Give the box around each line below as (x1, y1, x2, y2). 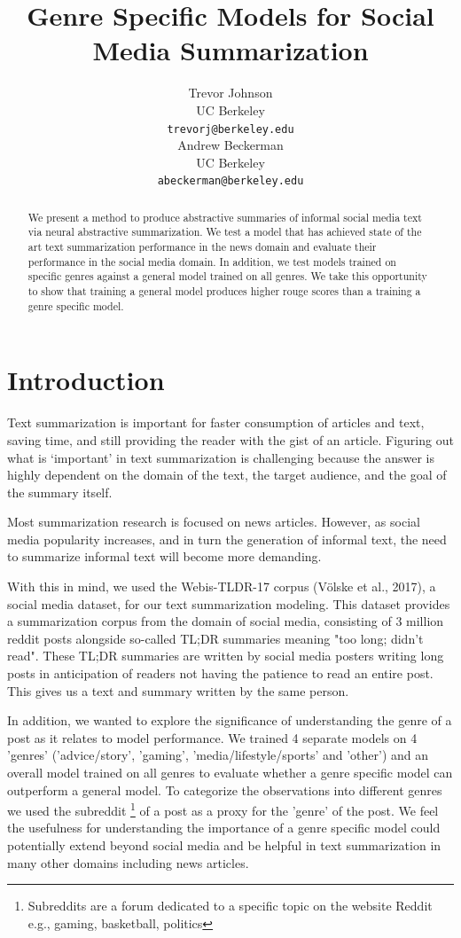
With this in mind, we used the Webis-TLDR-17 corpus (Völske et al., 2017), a (7, 577, 436, 596)
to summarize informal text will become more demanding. (7, 547, 322, 566)
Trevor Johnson (188, 83, 273, 102)
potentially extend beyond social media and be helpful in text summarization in (7, 836, 441, 855)
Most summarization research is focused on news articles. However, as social (7, 512, 420, 531)
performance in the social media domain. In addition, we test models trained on (27, 254, 396, 269)
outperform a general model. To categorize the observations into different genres (7, 780, 442, 799)
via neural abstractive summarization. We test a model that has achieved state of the (27, 224, 422, 239)
